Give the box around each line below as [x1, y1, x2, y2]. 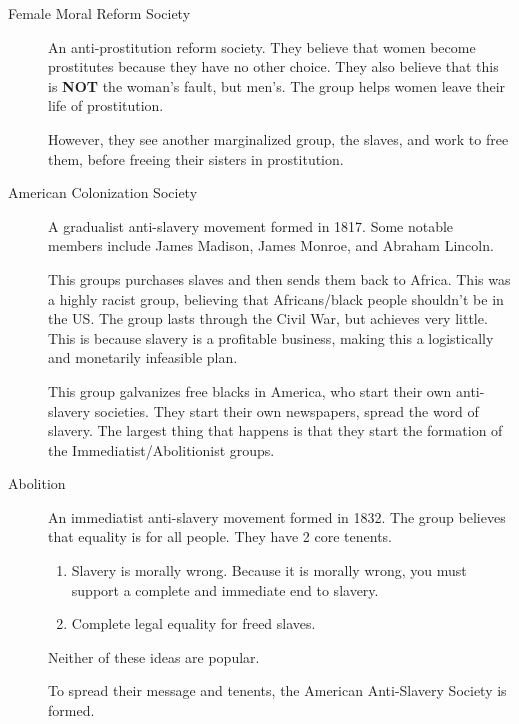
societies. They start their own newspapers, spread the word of [94, 400, 479, 421]
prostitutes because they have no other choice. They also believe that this [48, 56, 499, 77]
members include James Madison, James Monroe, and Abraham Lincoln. [48, 235, 494, 256]
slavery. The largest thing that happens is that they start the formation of [48, 420, 503, 441]
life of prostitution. [48, 95, 164, 116]
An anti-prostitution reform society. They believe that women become [48, 36, 476, 57]
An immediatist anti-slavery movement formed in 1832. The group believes [48, 506, 506, 527]
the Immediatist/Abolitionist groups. [48, 439, 275, 460]
